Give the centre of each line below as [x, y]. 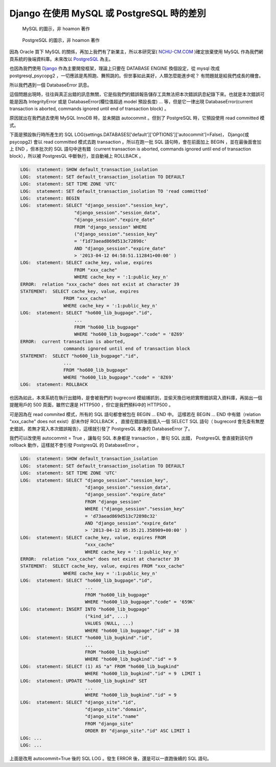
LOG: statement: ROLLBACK [54, 385]
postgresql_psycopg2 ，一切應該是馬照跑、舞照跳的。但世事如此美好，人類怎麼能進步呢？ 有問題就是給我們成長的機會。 [136, 75]
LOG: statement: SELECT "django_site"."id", [78, 702]
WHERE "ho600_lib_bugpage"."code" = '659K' [140, 602]
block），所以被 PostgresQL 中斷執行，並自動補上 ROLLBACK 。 [77, 156]
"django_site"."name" [112, 717]
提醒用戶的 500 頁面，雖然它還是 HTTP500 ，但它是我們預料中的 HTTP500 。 [91, 405]
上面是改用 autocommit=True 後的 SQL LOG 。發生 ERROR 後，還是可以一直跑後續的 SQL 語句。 [110, 759]
